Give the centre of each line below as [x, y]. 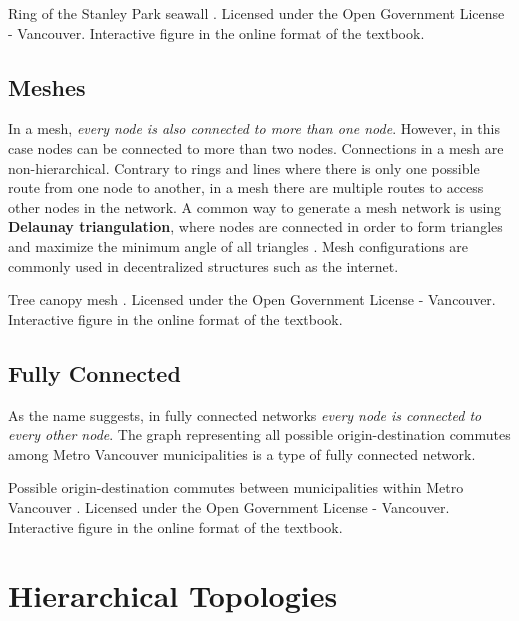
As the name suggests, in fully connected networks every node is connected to [245, 414]
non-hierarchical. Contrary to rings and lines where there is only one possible [244, 167]
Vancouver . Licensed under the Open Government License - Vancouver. [229, 506]
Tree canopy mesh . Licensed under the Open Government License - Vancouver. [252, 299]
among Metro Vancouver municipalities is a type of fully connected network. [242, 453]
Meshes [47, 86]
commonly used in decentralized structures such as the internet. [203, 265]
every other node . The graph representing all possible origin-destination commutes [259, 434]
